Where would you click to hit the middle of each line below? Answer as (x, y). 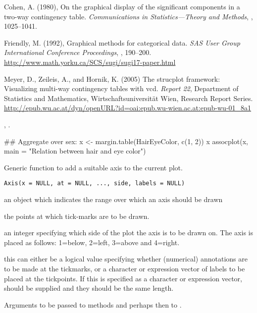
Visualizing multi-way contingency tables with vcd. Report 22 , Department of (121, 88)
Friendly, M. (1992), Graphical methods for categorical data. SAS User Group (122, 42)
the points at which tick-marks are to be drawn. (77, 216)
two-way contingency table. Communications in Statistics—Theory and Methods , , (128, 16)
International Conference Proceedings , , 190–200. (78, 52)
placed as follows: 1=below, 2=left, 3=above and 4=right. (92, 242)
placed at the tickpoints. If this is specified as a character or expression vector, (123, 278)
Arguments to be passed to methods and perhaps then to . (93, 304)
